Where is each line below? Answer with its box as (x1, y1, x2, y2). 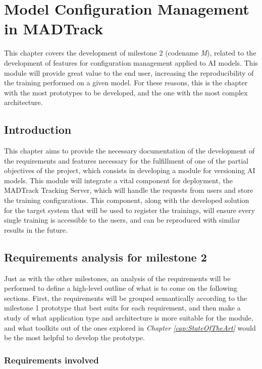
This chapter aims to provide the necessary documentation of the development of (4, 145, 255, 156)
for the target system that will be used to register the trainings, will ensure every (4, 204, 255, 215)
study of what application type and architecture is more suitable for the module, (4, 312, 253, 323)
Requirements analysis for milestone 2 (4, 249, 207, 265)
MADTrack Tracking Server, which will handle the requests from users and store (4, 185, 253, 195)
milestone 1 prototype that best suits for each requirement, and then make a (4, 302, 241, 313)
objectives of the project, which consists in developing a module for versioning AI (4, 165, 255, 176)
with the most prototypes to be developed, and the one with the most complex (4, 87, 248, 97)
